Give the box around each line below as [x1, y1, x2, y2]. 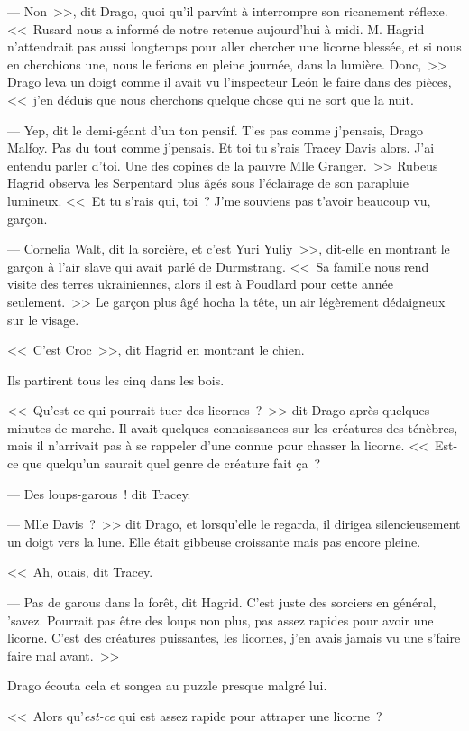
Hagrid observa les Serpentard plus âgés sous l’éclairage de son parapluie [7, 173, 409, 192]
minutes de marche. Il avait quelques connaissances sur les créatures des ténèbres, [7, 418, 458, 437]
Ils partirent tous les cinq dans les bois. [7, 370, 225, 389]
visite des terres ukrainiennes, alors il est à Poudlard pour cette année [7, 274, 393, 293]
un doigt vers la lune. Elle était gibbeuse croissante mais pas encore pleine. [7, 532, 421, 551]
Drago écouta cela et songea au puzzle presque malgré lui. [7, 676, 327, 695]
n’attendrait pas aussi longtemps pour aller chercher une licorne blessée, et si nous [7, 37, 462, 56]
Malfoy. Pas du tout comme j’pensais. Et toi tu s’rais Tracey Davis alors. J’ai [7, 138, 435, 157]
